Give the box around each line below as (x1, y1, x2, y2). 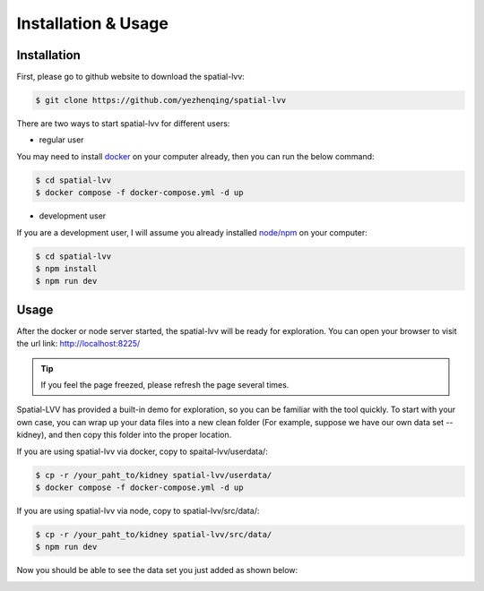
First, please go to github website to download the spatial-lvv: (16, 72, 246, 82)
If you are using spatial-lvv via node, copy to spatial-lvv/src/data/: (16, 505, 260, 516)
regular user (39, 134, 84, 145)
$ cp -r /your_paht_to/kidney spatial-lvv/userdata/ (35, 470, 272, 480)
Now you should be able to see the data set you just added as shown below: (16, 565, 298, 576)
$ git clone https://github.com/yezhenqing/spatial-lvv (35, 95, 287, 106)
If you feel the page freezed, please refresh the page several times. (40, 380, 290, 390)
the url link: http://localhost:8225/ (16, 338, 141, 349)
